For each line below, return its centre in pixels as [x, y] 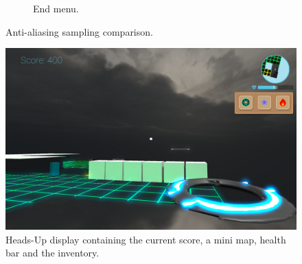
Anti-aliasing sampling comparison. [79, 31]
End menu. [56, 8]
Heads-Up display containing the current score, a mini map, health [146, 239]
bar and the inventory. [53, 253]
